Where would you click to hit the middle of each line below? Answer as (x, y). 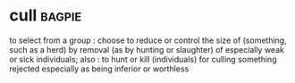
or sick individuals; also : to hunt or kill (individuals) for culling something (143, 59)
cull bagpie (46, 16)
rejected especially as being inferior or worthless (99, 69)
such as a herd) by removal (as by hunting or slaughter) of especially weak (147, 49)
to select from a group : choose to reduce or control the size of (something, (148, 40)
